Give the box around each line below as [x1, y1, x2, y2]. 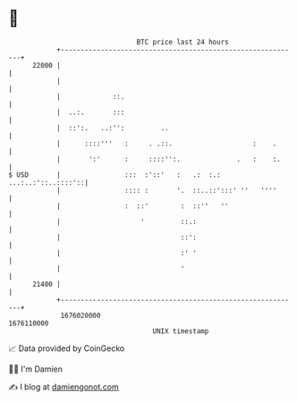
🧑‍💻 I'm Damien [8, 363, 64, 374]
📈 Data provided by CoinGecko [8, 343, 125, 354]
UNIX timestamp [152, 326, 209, 336]
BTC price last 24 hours [136, 38, 229, 46]
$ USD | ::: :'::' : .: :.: [8, 170, 221, 180]
